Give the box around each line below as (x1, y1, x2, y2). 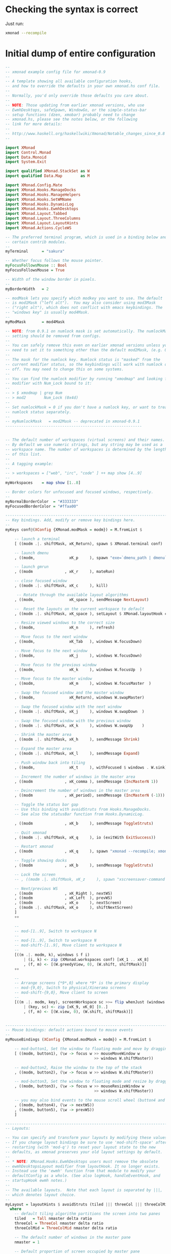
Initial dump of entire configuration (5, 48, 156, 59)
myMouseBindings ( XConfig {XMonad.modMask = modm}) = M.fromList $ (5, 1037, 152, 1042)
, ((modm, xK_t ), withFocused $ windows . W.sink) (14, 765, 167, 770)
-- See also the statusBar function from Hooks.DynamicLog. (14, 812, 145, 817)
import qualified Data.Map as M (5, 173, 90, 178)
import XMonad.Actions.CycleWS (5, 225, 72, 231)
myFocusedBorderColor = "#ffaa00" (5, 504, 79, 509)
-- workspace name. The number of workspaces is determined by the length (5, 446, 167, 452)
